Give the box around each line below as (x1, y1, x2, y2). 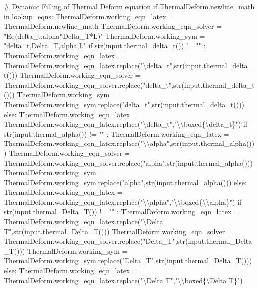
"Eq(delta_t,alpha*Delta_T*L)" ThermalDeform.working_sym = (4, 30, 205, 41)
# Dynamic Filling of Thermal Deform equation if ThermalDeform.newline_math (4, 1, 255, 11)
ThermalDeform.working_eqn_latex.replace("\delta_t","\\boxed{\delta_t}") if (4, 119, 248, 129)
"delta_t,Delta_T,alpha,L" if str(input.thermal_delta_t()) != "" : (4, 40, 206, 51)
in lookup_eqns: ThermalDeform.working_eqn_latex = (4, 11, 174, 21)
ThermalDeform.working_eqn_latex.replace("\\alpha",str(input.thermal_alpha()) (4, 138, 255, 148)
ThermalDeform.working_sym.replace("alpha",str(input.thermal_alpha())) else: (4, 177, 247, 187)
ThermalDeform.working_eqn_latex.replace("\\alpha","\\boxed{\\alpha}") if (4, 196, 242, 207)
